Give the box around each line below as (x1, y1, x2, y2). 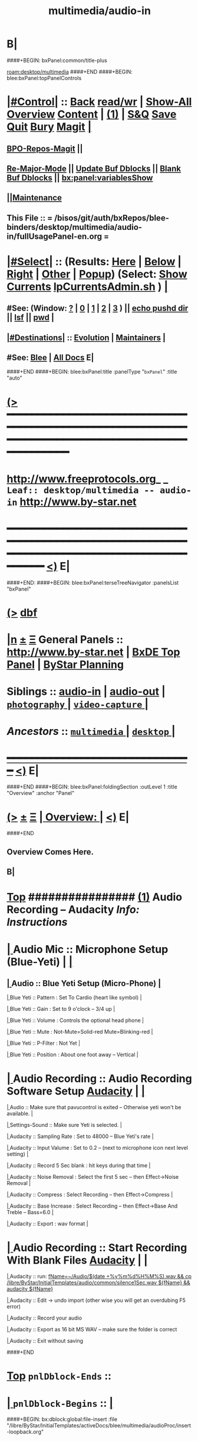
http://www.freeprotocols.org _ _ (6, 472, 169, 486)
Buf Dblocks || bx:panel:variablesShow (6, 173, 153, 183)
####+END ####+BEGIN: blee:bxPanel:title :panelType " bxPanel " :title (6, 368, 177, 375)
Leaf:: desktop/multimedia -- (6, 484, 155, 496)
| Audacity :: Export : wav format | (6, 1220, 88, 1227)
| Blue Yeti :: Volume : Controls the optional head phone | (6, 1017, 144, 1024)
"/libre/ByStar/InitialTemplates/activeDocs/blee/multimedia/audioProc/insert (6, 1422, 191, 1429)
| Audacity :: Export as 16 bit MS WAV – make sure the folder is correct (6, 1326, 177, 1333)
